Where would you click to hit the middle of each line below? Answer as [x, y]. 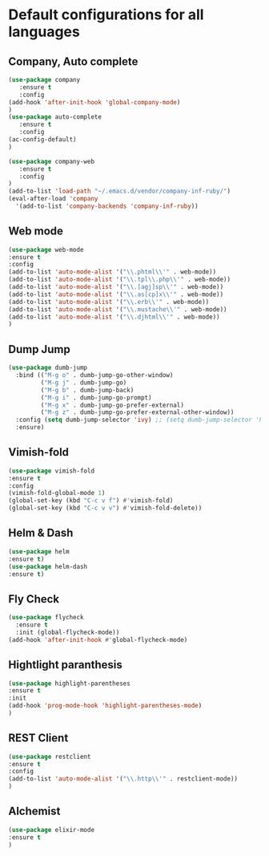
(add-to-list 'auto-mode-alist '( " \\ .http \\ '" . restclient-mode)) [123, 779]
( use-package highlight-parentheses [69, 684]
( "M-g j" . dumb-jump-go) [84, 383]
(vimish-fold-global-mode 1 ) [57, 493]
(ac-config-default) [43, 140]
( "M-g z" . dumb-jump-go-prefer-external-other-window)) [137, 412]
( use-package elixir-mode [51, 830]
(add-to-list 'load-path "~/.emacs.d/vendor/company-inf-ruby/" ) [119, 191]
